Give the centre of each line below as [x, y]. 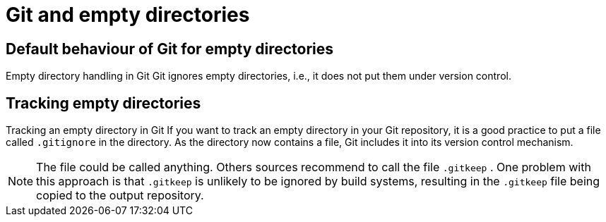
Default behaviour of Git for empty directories [170, 49]
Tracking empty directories [103, 103]
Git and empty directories [128, 15]
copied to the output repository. [120, 196]
